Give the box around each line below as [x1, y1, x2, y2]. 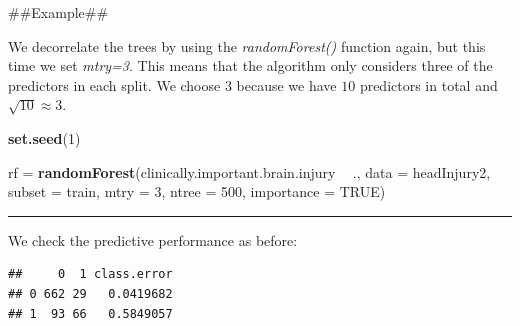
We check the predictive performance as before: [8, 229, 298, 250]
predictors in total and [359, 74, 498, 95]
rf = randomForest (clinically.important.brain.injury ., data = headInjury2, [8, 161, 491, 182]
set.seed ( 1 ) [8, 127, 81, 148]
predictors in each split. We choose [8, 74, 221, 95]
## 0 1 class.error [8, 267, 173, 282]
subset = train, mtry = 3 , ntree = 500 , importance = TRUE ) [8, 181, 386, 202]
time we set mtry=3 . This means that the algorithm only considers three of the [8, 55, 493, 76]
